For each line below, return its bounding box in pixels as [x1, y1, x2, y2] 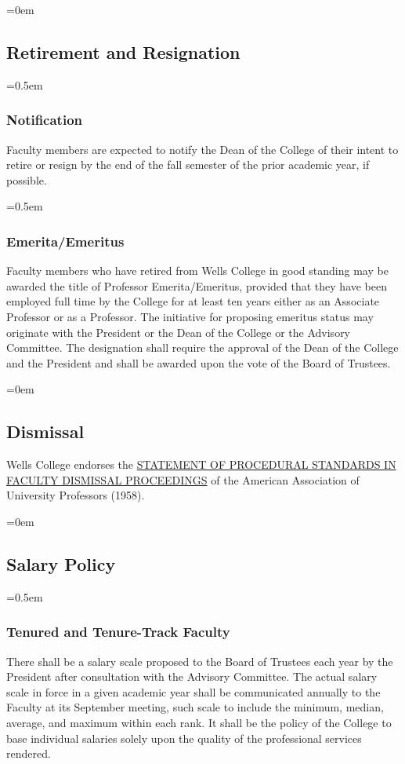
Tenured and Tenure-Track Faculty [6, 622, 230, 642]
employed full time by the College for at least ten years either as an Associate [6, 293, 380, 309]
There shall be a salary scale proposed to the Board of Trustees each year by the [6, 653, 393, 669]
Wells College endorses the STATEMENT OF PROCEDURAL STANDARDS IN [6, 456, 396, 473]
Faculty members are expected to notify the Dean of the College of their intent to [6, 141, 399, 157]
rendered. [6, 745, 51, 762]
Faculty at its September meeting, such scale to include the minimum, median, [6, 699, 384, 715]
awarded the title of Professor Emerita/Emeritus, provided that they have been [6, 277, 388, 294]
